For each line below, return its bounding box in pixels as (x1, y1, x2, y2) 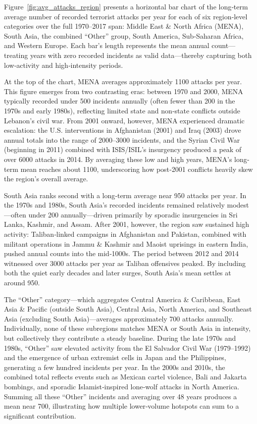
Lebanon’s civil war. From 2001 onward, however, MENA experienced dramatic (4, 115, 245, 125)
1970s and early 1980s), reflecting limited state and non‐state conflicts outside (4, 105, 240, 115)
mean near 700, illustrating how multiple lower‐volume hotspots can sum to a (4, 401, 239, 411)
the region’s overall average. (4, 173, 88, 184)
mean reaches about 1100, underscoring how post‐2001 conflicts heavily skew (20, 163, 253, 174)
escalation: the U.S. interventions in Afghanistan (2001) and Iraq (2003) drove (4, 125, 241, 135)
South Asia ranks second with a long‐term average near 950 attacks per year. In (4, 190, 247, 200)
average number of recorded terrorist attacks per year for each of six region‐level (4, 11, 248, 21)
